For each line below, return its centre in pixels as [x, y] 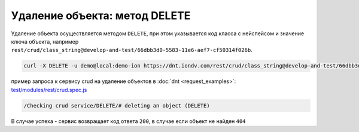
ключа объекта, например [45, 41]
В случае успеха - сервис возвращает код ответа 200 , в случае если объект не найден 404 [128, 121]
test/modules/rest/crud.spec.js [49, 90]
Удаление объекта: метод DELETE [101, 16]
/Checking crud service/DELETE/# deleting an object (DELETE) [117, 105]
